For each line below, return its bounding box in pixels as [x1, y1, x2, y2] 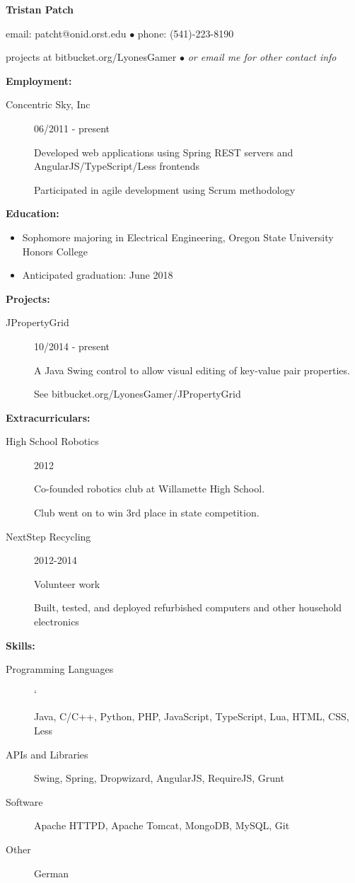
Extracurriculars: [6, 410, 91, 425]
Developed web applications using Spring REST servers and [34, 144, 293, 159]
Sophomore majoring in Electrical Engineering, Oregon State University [22, 229, 334, 244]
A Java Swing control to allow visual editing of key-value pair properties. [34, 362, 350, 377]
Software [6, 794, 43, 809]
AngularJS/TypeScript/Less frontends [34, 158, 200, 173]
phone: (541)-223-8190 [137, 25, 234, 40]
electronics [34, 614, 79, 629]
